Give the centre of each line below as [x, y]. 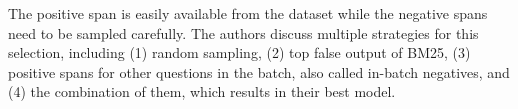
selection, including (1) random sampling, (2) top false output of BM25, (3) [239, 52]
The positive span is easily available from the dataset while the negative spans [248, 13]
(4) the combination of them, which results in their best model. [202, 91]
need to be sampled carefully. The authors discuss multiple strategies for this [243, 32]
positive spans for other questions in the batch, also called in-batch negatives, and [259, 71]
